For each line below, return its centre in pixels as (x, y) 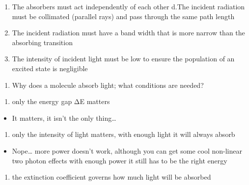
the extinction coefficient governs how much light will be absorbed (111, 177)
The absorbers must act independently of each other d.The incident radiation (128, 6)
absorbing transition (42, 42)
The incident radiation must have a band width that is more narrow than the (128, 33)
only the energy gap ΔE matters (61, 101)
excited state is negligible (50, 68)
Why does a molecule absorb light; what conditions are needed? (108, 85)
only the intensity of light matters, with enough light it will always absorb (124, 134)
